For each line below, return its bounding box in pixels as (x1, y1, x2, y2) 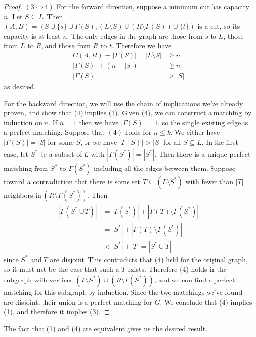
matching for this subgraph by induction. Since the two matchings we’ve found (4, 286, 243, 297)
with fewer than (185, 176, 233, 186)
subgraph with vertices (4, 274, 73, 284)
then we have (79, 117, 119, 127)
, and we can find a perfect (154, 274, 235, 284)
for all (163, 137, 181, 147)
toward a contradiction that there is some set (4, 176, 141, 186)
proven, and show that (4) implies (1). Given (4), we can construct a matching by (4, 108, 252, 118)
